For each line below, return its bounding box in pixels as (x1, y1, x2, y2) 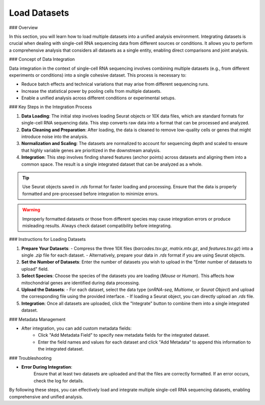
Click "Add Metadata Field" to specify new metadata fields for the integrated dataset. (38, 332, 210, 338)
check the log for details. (33, 377, 84, 383)
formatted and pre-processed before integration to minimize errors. (22, 191, 159, 197)
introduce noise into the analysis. (21, 134, 88, 140)
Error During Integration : (21, 364, 73, 370)
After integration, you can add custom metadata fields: (21, 325, 132, 331)
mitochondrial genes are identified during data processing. (21, 280, 140, 286)
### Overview (9, 25, 38, 30)
